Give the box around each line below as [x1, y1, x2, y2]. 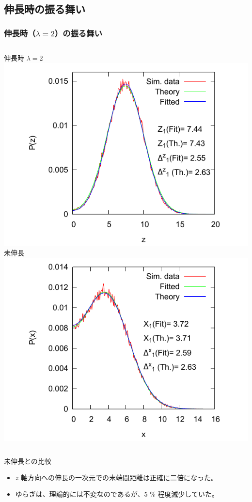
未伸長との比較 [4, 456, 51, 466]
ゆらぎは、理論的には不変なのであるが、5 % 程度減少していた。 [15, 488, 219, 499]
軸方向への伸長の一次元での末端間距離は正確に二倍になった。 [20, 472, 218, 482]
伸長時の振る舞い [4, 1, 85, 16]
